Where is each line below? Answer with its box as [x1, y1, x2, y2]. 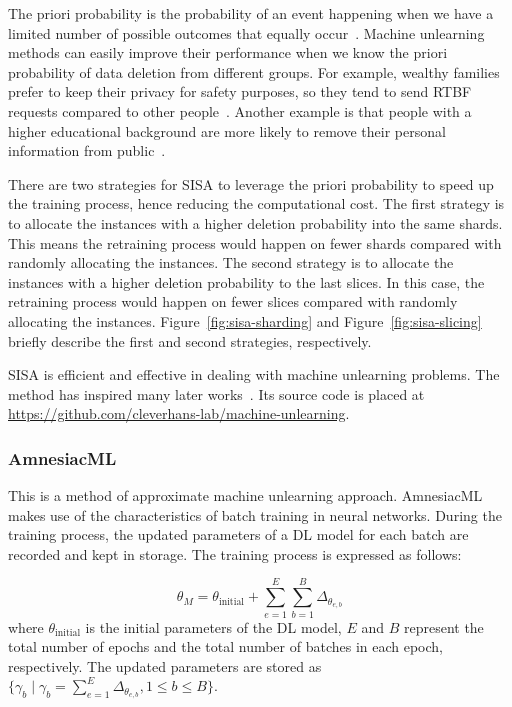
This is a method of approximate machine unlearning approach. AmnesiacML [8, 485, 483, 506]
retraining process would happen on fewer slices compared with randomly [8, 291, 458, 312]
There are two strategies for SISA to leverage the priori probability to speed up [8, 173, 494, 194]
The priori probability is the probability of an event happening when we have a [8, 3, 494, 23]
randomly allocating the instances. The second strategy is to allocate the [8, 252, 454, 273]
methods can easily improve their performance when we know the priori [8, 42, 448, 63]
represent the [403, 616, 484, 637]
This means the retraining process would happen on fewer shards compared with [8, 232, 502, 253]
